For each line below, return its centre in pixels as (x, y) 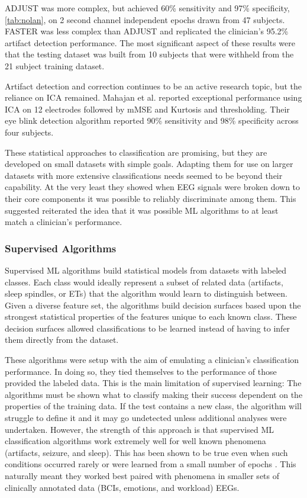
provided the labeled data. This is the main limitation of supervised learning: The (153, 383)
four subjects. (29, 132)
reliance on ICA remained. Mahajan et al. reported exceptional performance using (153, 97)
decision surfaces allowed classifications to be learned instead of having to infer (148, 328)
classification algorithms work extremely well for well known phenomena (135, 441)
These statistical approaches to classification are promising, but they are (136, 152)
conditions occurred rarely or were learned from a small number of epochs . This (151, 464)
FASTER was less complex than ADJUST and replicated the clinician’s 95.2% (147, 31)
